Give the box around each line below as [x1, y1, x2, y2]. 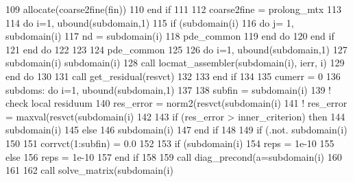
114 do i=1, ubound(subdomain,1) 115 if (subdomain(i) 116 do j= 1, [5, 15, 294, 29]
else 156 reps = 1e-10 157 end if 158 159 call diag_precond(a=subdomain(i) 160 [5, 149, 342, 164]
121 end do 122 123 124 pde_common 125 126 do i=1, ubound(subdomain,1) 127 [5, 42, 348, 56]
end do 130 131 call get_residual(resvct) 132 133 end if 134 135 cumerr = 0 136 [5, 68, 341, 83]
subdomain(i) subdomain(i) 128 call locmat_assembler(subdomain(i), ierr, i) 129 [5, 55, 345, 70]
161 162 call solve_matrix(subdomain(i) [5, 163, 173, 177]
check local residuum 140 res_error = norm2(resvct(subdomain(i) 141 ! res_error [5, 96, 348, 110]
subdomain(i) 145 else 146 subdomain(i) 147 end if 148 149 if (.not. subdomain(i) [5, 122, 348, 137]
